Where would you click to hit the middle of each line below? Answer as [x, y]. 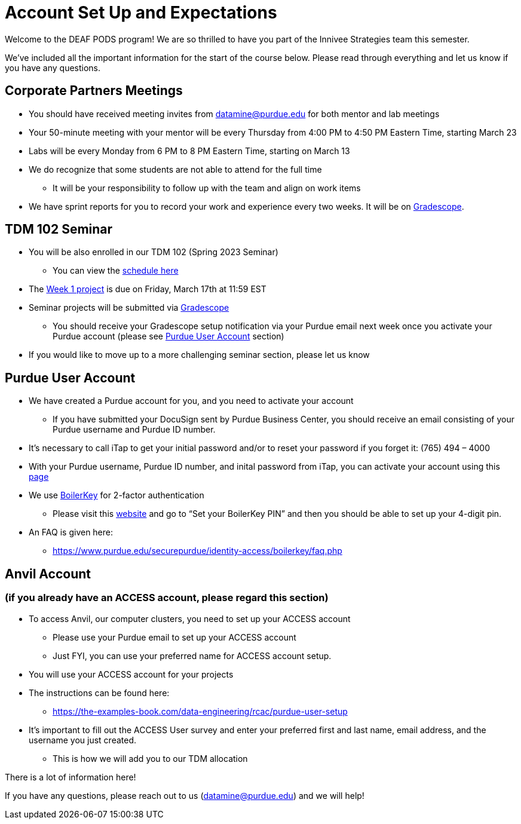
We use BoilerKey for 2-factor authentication [117, 495]
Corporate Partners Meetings [94, 91]
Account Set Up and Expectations [141, 13]
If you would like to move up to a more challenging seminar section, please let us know [199, 355]
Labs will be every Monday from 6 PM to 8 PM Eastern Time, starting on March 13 [189, 151]
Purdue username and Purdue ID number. [134, 430]
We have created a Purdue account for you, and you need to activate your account [191, 401]
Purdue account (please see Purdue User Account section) [168, 336]
